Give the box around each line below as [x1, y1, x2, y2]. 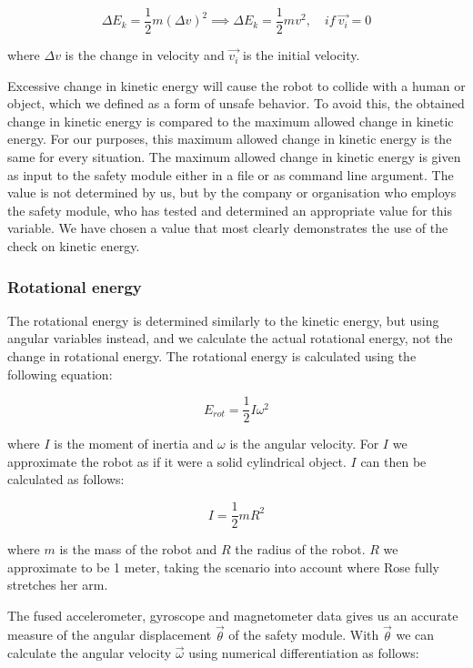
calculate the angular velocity [7, 643, 172, 663]
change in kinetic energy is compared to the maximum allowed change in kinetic [7, 111, 454, 130]
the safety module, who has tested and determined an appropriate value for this [7, 200, 452, 219]
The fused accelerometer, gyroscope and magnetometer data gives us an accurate [7, 605, 458, 624]
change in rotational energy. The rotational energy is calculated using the [7, 347, 417, 365]
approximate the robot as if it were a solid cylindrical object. [7, 451, 347, 471]
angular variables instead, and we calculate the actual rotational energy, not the [7, 329, 453, 348]
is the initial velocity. [242, 46, 360, 65]
